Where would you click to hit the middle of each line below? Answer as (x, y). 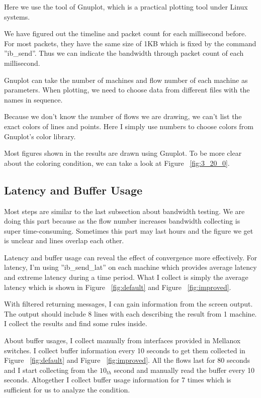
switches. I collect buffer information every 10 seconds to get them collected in (125, 350)
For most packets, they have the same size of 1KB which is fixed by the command (130, 43)
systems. (17, 16)
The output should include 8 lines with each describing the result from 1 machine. (130, 313)
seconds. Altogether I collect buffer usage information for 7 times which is (118, 380)
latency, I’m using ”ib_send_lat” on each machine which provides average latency (130, 267)
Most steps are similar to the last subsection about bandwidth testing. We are (124, 211)
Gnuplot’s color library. (40, 136)
